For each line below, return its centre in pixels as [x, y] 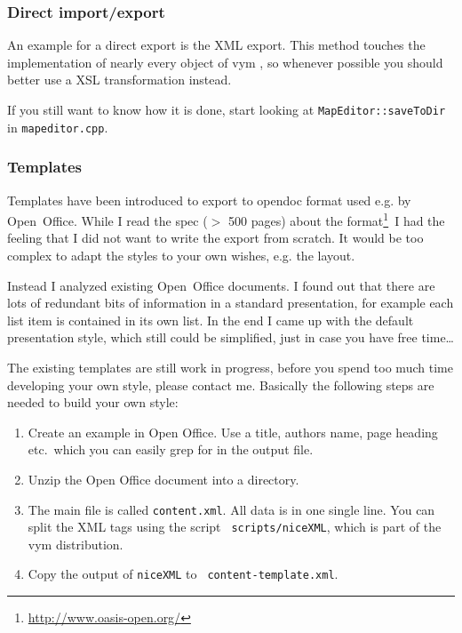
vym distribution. [76, 544]
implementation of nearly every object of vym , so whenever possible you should [225, 62]
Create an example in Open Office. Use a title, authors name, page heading [233, 432]
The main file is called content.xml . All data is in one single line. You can [231, 509]
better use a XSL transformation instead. [119, 80]
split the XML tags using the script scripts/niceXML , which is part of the [235, 527]
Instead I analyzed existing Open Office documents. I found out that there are [221, 285]
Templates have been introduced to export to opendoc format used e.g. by [209, 200]
